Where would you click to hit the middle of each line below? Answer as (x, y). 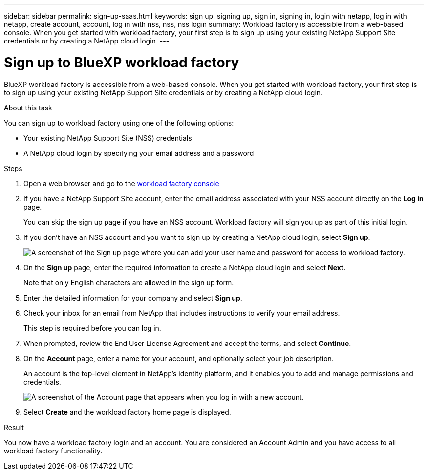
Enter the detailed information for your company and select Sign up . (133, 298)
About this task (28, 108)
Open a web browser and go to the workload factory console (121, 183)
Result (14, 427)
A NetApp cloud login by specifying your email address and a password (139, 153)
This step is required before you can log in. (92, 328)
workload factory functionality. (53, 451)
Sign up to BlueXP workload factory (122, 62)
